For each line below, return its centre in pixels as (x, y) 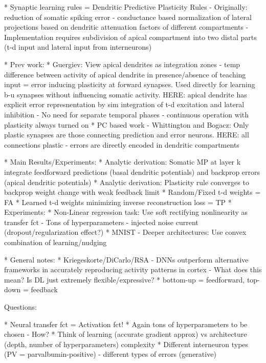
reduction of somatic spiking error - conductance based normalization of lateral (128, 17)
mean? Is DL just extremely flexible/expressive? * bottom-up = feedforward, (125, 279)
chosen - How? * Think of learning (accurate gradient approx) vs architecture (126, 334)
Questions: (20, 307)
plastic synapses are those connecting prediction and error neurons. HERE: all (127, 135)
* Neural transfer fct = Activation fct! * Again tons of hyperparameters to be (126, 324)
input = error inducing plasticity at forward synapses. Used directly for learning (130, 84)
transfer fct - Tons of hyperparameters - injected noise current (101, 222)
